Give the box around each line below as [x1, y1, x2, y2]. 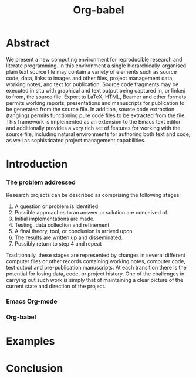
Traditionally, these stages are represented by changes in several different [6, 251, 186, 258]
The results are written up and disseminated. [14, 234, 123, 241]
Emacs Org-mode [6, 297, 58, 305]
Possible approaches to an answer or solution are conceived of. [14, 209, 169, 216]
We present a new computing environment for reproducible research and [6, 56, 183, 63]
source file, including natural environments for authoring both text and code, [6, 130, 191, 138]
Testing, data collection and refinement [14, 222, 110, 229]
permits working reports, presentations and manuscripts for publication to [6, 99, 185, 106]
